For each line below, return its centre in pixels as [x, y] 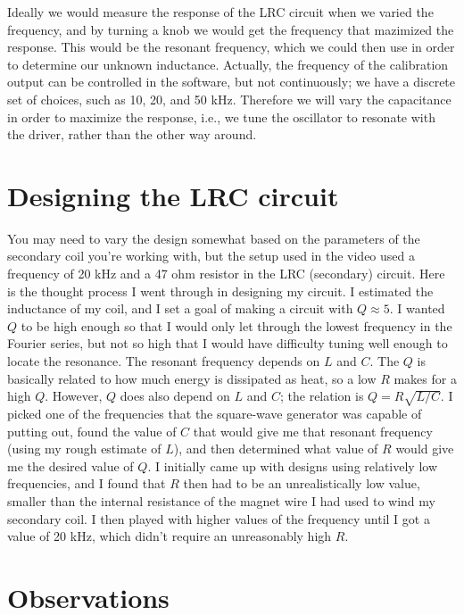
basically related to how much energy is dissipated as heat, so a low [192, 378]
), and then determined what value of [276, 449]
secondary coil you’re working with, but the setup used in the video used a [211, 256]
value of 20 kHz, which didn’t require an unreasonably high [170, 536]
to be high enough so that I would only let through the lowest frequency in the [236, 325]
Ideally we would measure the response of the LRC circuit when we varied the [220, 12]
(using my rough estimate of [84, 449]
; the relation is [322, 396]
